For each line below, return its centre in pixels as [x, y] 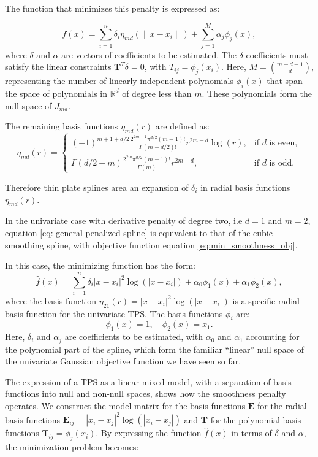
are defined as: [182, 126]
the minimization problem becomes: [72, 446]
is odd [281, 163]
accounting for [273, 336]
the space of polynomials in [56, 93]
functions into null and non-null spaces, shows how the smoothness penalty [146, 394]
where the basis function [51, 300]
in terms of [252, 433]
